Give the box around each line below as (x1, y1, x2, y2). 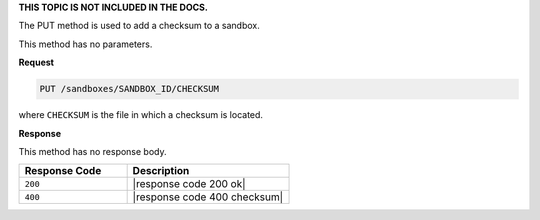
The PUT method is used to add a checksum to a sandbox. (18, 20, 260, 32)
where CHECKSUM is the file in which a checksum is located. (18, 109, 264, 121)
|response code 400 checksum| (132, 190, 284, 204)
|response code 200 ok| (132, 177, 246, 191)
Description (132, 164, 190, 178)
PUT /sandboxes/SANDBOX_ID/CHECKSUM (39, 83, 220, 95)
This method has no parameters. (18, 38, 153, 50)
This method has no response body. (18, 145, 167, 157)
